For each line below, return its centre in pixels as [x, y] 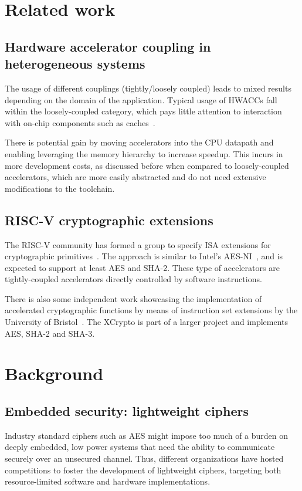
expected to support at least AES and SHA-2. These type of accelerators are [142, 267]
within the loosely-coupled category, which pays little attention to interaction [143, 111]
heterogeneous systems [75, 64]
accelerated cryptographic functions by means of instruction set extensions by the [151, 310]
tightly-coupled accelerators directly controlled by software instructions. [133, 279]
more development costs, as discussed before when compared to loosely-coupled [147, 165]
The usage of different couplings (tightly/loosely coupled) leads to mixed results [148, 88]
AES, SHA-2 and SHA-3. [50, 333]
